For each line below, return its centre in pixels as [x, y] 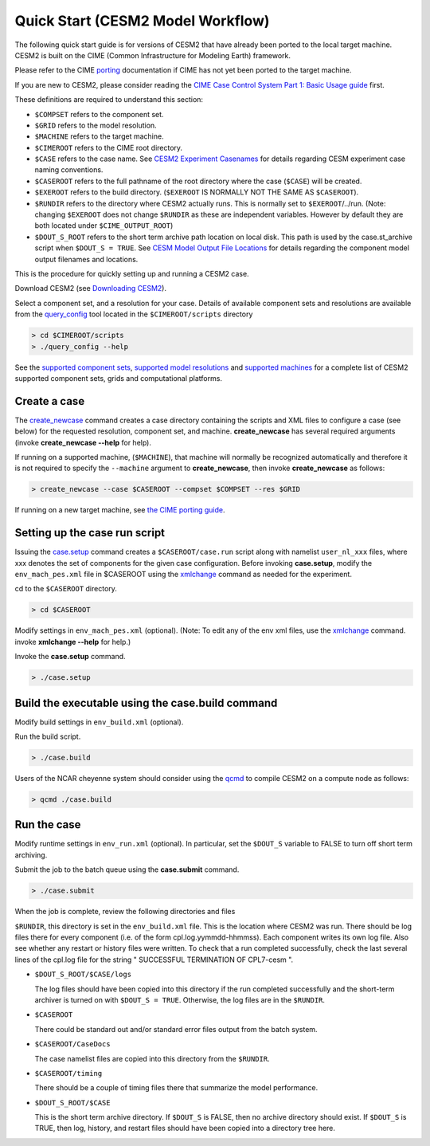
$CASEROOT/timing [68, 1073]
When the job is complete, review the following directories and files [125, 912]
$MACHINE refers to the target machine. [99, 136]
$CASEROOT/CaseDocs [72, 1044]
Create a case [50, 401]
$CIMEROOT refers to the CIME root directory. [109, 147]
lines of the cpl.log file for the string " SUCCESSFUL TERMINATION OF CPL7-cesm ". [154, 960]
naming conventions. [69, 170]
